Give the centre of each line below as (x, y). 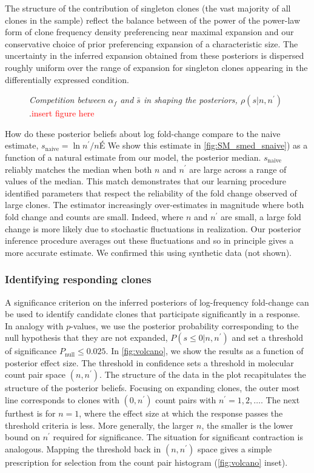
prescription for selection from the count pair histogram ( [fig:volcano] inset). (146, 462)
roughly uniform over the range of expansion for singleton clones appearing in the (156, 67)
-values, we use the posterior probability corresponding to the (185, 325)
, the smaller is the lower (247, 425)
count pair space (35, 374)
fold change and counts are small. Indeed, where (94, 216)
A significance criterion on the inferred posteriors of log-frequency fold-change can (157, 302)
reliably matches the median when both (78, 169)
